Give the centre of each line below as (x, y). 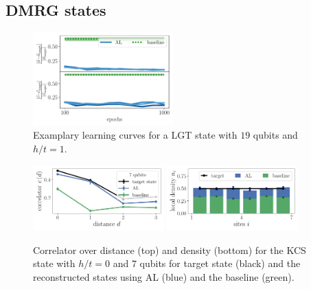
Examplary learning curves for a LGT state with (135, 135)
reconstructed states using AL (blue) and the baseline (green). (164, 276)
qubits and (275, 135)
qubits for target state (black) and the (220, 263)
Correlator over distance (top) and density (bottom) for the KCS (170, 250)
